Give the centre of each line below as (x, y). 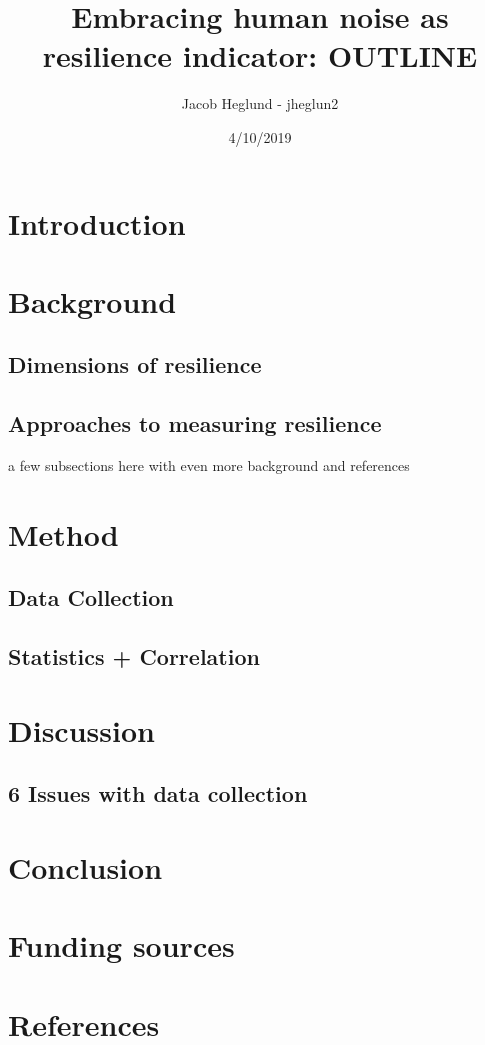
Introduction (97, 222)
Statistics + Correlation (134, 656)
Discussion (81, 729)
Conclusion (85, 866)
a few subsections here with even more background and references (209, 465)
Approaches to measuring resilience (195, 423)
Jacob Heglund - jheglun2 (260, 103)
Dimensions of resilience (135, 364)
